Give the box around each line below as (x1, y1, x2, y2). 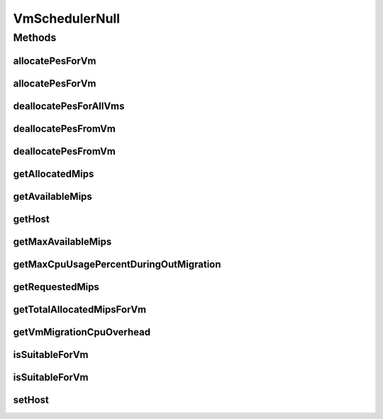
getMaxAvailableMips (13, 235, 112, 247)
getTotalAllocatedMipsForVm (13, 303, 147, 315)
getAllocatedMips (13, 167, 94, 180)
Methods (13, 31, 57, 44)
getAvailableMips (13, 190, 92, 202)
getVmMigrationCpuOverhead (13, 326, 151, 338)
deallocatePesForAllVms (13, 100, 125, 112)
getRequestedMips (13, 281, 99, 293)
